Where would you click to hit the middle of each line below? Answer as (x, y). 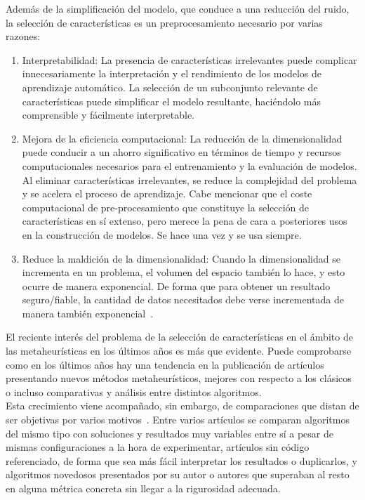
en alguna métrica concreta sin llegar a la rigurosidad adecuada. (143, 488)
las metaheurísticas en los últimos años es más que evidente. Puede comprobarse (179, 351)
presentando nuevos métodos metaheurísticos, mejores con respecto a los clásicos (179, 378)
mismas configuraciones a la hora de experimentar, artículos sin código (158, 447)
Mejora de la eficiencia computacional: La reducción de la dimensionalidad (182, 138)
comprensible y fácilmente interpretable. (108, 115)
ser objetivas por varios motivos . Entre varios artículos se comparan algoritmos (178, 420)
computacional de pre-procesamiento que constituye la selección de (166, 207)
